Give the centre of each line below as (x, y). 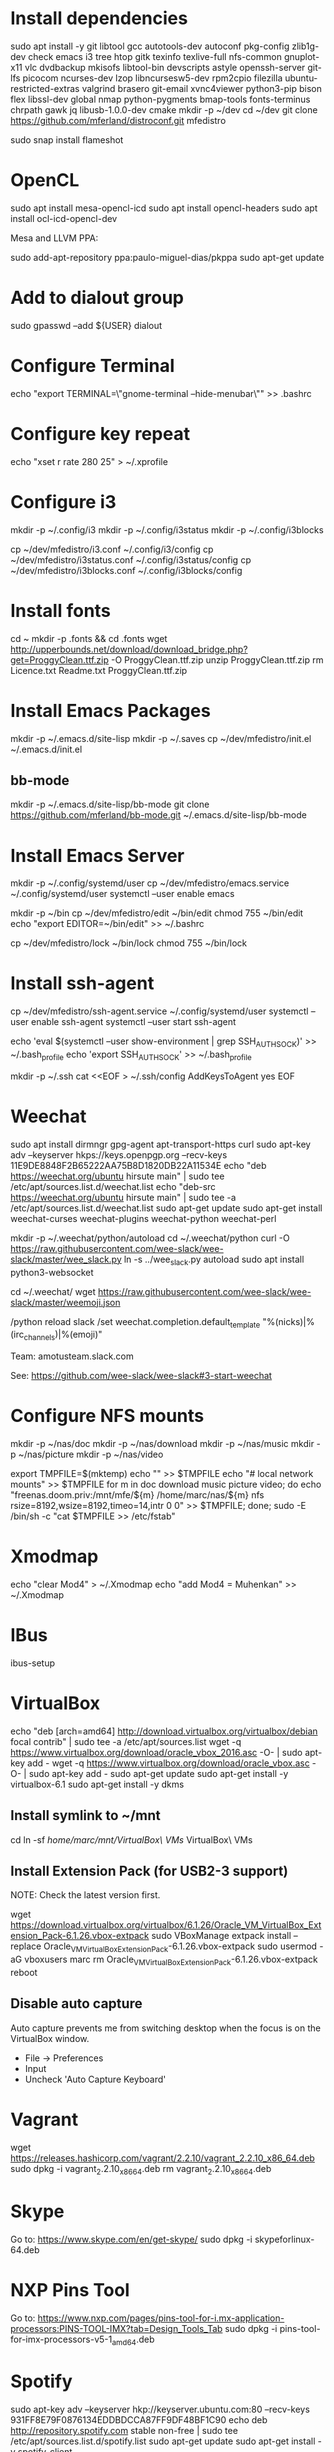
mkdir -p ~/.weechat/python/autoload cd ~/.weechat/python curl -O (150, 1238)
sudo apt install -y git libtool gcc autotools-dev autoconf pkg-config (150, 46)
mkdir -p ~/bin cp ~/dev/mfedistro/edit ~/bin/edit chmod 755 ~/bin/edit (157, 913)
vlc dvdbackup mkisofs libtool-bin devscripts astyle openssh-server (165, 67)
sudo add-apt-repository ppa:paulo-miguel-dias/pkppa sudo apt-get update (167, 257)
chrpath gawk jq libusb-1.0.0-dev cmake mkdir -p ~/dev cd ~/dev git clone (164, 109)
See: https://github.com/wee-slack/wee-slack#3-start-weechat (141, 1376)
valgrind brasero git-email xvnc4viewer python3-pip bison (201, 88)
